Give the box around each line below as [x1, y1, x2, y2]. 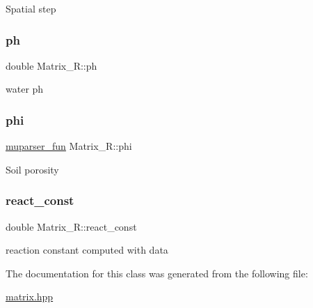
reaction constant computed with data [6, 242, 168, 257]
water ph [6, 82, 44, 96]
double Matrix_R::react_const [6, 219, 137, 233]
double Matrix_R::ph [6, 58, 97, 72]
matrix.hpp [6, 289, 54, 304]
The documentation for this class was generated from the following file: [6, 265, 308, 280]
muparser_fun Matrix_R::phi [6, 139, 132, 153]
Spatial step [6, 1, 56, 15]
